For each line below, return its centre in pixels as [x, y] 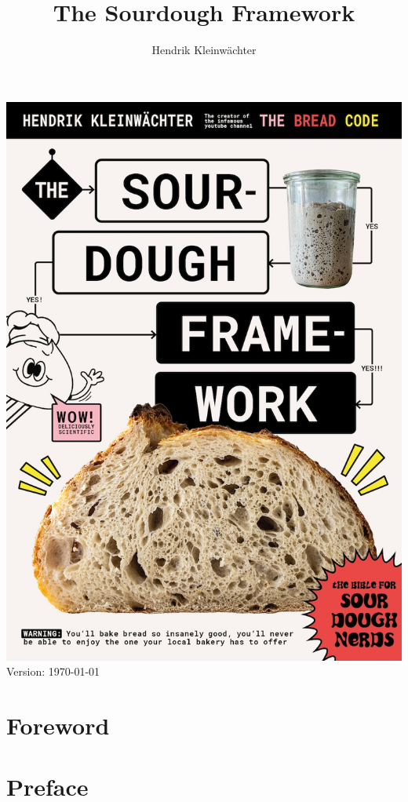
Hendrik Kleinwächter [204, 50]
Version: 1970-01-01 [53, 671]
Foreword [58, 725]
